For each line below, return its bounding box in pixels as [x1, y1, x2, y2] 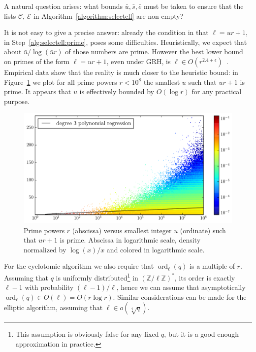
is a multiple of [190, 261, 235, 271]
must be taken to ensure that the [144, 1, 244, 11]
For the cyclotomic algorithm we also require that [4, 261, 154, 271]
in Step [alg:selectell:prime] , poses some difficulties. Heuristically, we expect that [4, 36, 247, 47]
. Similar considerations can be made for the [113, 291, 247, 302]
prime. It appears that [4, 86, 71, 97]
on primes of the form [4, 56, 70, 66]
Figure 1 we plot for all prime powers [4, 76, 117, 87]
